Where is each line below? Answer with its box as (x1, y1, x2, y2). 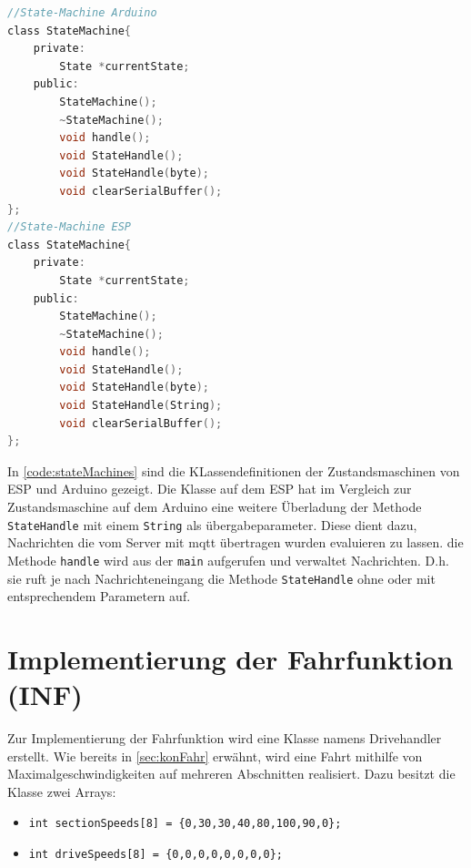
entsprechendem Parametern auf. (7, 587, 191, 606)
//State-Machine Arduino (7, 6, 157, 19)
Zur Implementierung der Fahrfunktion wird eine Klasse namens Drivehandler (7, 729, 442, 748)
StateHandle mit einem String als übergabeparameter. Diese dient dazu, (7, 515, 417, 534)
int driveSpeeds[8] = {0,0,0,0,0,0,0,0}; (28, 848, 283, 862)
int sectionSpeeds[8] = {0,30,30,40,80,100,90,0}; (28, 817, 342, 831)
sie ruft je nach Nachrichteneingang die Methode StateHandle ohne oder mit (7, 568, 436, 587)
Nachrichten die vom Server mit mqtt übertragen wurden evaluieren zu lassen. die (7, 533, 464, 552)
